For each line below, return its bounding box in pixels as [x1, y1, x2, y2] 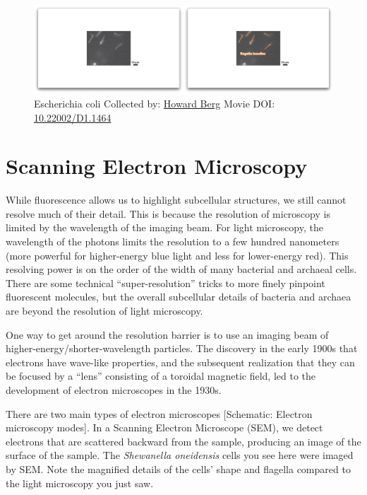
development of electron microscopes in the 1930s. [6, 383, 222, 397]
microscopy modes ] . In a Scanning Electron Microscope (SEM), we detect [6, 420, 323, 435]
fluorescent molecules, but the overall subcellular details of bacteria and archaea [6, 289, 351, 304]
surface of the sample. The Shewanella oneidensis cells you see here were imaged [6, 448, 354, 462]
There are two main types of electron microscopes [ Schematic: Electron [6, 406, 313, 421]
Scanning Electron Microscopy [6, 151, 308, 180]
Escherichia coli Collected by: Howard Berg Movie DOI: [34, 95, 275, 110]
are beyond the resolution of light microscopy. [6, 303, 203, 318]
